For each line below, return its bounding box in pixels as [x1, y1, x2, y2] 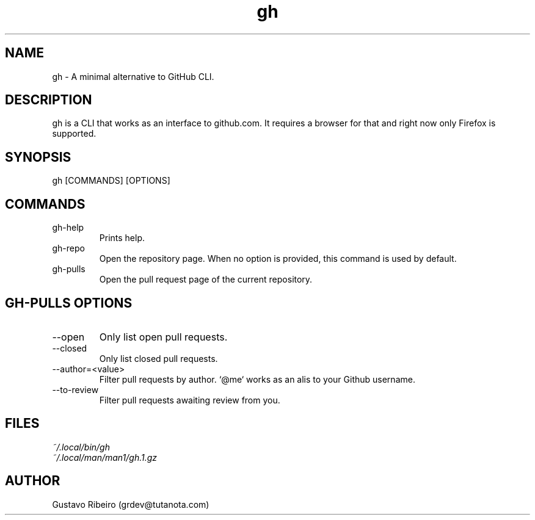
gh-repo [52, 243, 85, 254]
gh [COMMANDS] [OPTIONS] [52, 175, 170, 186]
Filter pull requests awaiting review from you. [99, 394, 280, 405]
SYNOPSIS [5, 149, 71, 165]
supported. [52, 128, 96, 139]
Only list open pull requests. [99, 330, 228, 343]
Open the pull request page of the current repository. [99, 274, 313, 285]
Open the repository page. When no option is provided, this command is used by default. [99, 253, 457, 264]
